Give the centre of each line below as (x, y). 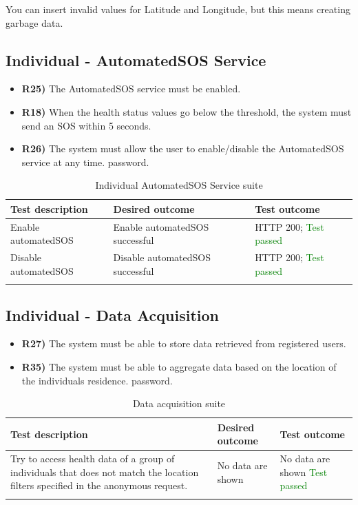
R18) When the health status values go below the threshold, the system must (187, 111)
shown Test (304, 472)
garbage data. (34, 22)
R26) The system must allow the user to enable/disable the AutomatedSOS (183, 148)
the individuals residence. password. (97, 380)
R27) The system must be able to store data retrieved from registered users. (184, 343)
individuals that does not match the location (105, 472)
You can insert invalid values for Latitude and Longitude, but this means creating (178, 9)
